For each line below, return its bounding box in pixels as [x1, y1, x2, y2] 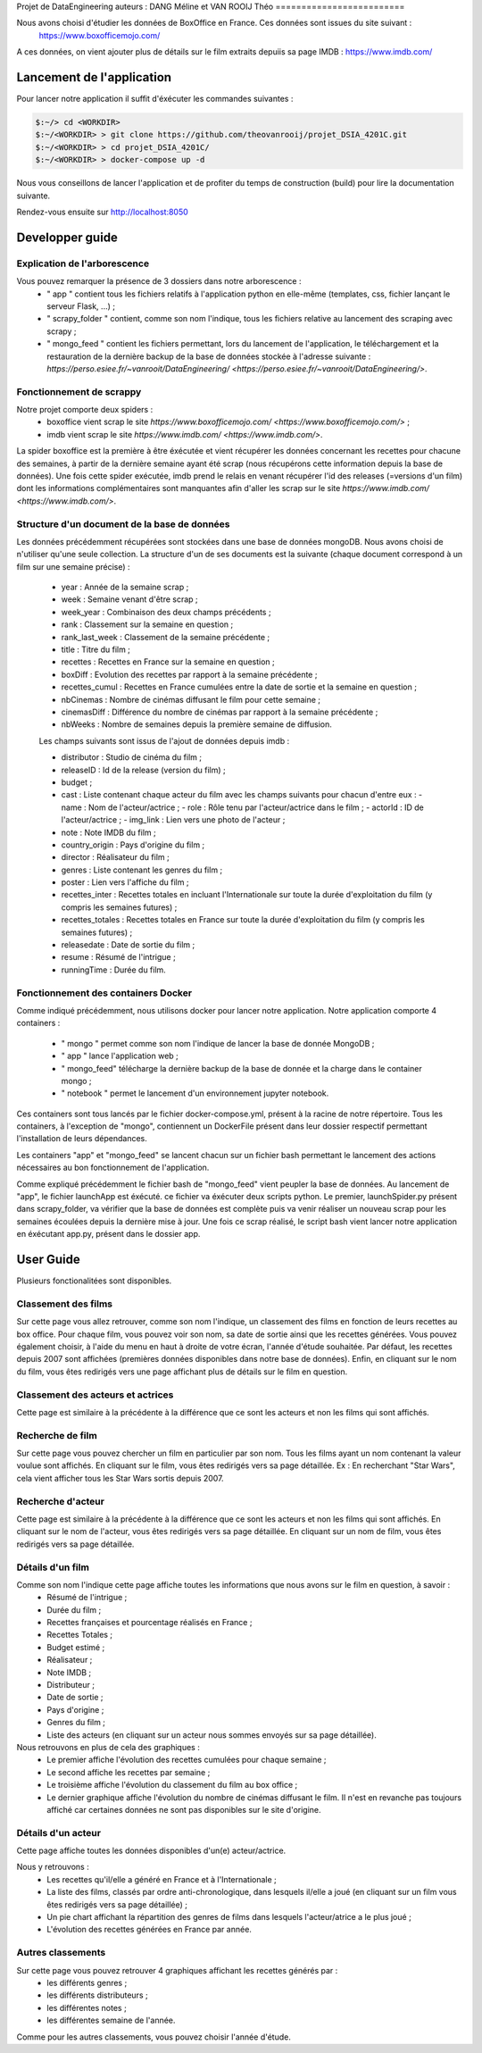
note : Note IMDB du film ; [61, 827, 156, 838]
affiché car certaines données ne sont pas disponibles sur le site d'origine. [46, 1804, 321, 1815]
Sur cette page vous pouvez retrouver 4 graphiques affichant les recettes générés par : [16, 1965, 338, 1975]
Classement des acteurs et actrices [16, 1389, 174, 1401]
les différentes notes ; [46, 2002, 127, 2013]
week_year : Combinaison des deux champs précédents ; [61, 606, 271, 617]
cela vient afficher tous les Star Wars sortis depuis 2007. [16, 1473, 224, 1483]
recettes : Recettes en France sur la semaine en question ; [61, 656, 276, 667]
